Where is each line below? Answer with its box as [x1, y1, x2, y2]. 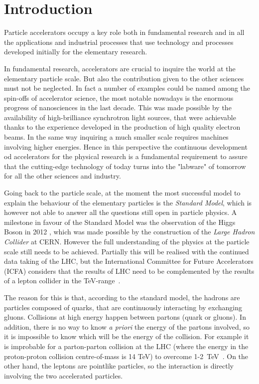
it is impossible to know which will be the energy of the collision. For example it [4, 331, 249, 342]
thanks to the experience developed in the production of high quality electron [4, 122, 241, 132]
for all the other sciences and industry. [4, 171, 121, 181]
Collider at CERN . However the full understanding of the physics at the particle [4, 236, 250, 246]
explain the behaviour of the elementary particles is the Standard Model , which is [4, 197, 252, 207]
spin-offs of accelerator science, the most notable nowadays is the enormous [4, 92, 234, 103]
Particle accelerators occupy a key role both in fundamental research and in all [4, 27, 245, 37]
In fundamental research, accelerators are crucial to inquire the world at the [4, 63, 236, 73]
